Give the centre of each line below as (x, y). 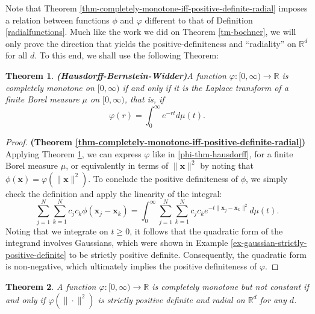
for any (273, 299)
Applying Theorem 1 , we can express (73, 153)
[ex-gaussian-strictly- (269, 243)
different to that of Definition (199, 20)
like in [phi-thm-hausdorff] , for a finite (223, 153)
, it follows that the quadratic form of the (206, 231)
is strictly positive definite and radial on (171, 299)
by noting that (227, 165)
